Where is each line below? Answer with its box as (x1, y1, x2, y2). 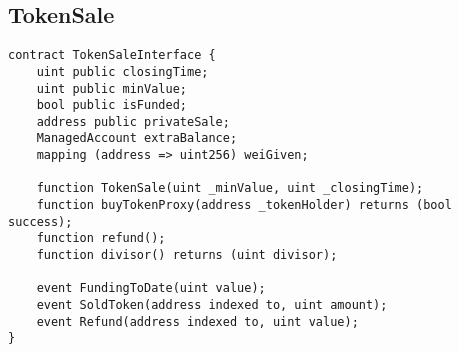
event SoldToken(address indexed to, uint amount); (36, 298, 388, 313)
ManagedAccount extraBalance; (36, 131, 238, 146)
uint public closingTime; (36, 64, 209, 79)
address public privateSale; (36, 114, 230, 129)
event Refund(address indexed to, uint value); (36, 314, 359, 329)
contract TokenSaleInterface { (8, 48, 216, 63)
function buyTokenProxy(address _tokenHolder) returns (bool (36, 198, 452, 213)
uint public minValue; (36, 81, 187, 96)
